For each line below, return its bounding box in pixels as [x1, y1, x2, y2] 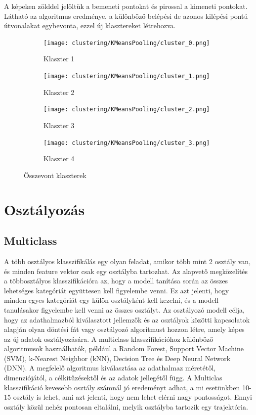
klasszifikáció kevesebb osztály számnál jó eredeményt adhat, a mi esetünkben [4, 382, 240, 392]
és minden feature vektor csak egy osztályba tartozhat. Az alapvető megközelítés [4, 266, 248, 276]
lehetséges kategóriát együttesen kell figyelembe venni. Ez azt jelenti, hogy [4, 285, 229, 295]
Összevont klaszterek [24, 170, 86, 180]
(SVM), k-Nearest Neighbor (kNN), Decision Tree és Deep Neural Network [4, 353, 231, 363]
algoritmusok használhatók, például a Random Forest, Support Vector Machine [4, 343, 244, 354]
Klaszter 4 [43, 153, 75, 164]
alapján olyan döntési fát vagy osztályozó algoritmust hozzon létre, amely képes [4, 324, 245, 334]
